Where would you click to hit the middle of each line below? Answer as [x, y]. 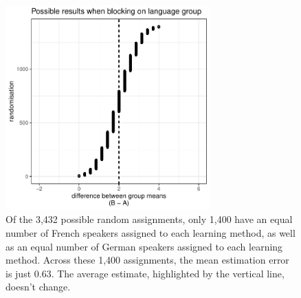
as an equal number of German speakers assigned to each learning [144, 246]
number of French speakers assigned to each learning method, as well [150, 232]
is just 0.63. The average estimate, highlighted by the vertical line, [145, 273]
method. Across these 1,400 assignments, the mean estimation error [147, 260]
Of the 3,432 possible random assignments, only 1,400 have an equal [149, 219]
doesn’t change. [38, 287]
